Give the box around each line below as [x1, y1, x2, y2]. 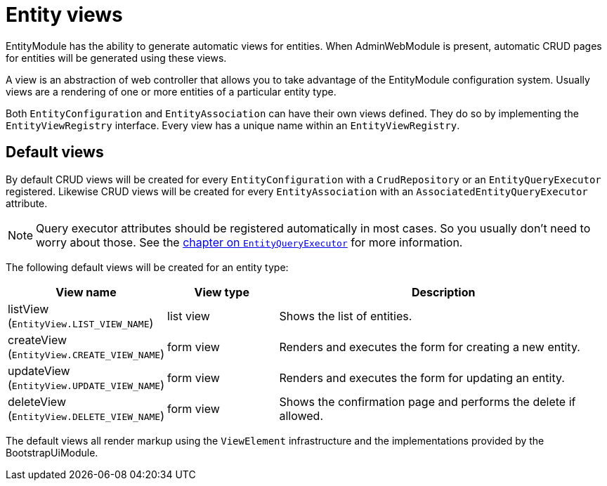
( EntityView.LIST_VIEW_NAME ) [8, 315, 154, 330]
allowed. [279, 408, 323, 423]
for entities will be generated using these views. [6, 51, 227, 64]
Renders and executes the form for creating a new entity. [279, 339, 580, 354]
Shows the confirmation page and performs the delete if [279, 394, 576, 409]
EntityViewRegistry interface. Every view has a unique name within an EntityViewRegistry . [6, 119, 460, 131]
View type [194, 284, 249, 299]
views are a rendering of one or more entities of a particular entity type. [6, 85, 337, 98]
